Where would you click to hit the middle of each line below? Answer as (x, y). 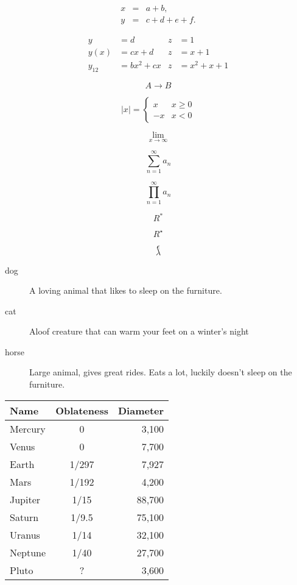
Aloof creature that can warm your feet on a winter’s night (139, 331)
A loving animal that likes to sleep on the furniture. (126, 290)
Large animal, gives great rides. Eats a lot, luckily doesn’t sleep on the (161, 372)
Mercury (28, 428)
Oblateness (82, 410)
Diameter (141, 410)
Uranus (25, 534)
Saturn (24, 517)
